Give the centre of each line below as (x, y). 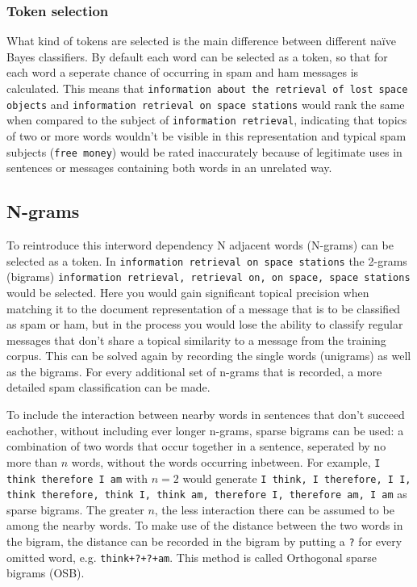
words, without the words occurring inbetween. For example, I (226, 461)
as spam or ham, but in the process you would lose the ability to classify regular (205, 324)
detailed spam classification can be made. (108, 387)
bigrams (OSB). (46, 573)
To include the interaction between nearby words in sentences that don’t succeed (206, 415)
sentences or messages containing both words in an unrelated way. (169, 168)
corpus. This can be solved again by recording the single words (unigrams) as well (209, 356)
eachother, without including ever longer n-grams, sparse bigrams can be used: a (205, 430)
